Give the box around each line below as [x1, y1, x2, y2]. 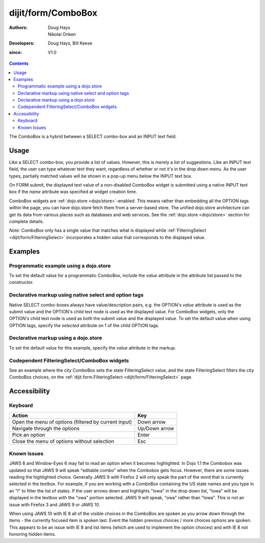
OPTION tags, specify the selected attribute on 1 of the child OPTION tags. [9, 322, 159, 328]
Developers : [9, 40, 35, 46]
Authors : [9, 25, 28, 30]
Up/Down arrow [137, 425, 174, 432]
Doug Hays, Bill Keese [48, 40, 93, 46]
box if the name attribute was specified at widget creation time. [9, 189, 137, 195]
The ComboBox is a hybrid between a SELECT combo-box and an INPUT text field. [9, 134, 177, 139]
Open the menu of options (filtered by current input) [12, 418, 132, 425]
